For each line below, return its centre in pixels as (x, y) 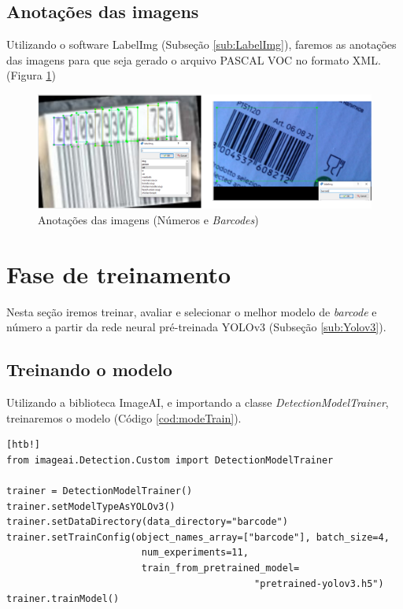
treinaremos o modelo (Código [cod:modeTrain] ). (124, 417)
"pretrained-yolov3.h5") (319, 583)
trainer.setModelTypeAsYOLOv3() (91, 506)
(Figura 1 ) (31, 75)
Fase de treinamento (119, 273)
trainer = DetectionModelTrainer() (100, 491)
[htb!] (23, 445)
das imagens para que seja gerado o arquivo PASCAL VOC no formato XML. (194, 59)
